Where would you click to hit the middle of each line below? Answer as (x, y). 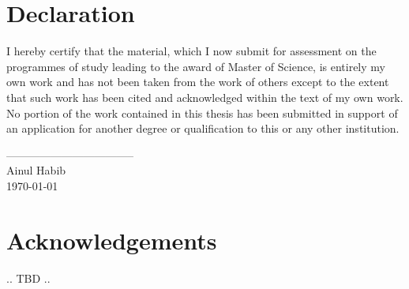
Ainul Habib (36, 170)
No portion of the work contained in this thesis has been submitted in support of (202, 113)
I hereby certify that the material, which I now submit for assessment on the (191, 51)
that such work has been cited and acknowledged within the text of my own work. (205, 97)
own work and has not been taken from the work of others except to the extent (198, 82)
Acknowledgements (112, 240)
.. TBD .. (28, 278)
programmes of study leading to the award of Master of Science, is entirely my (196, 66)
